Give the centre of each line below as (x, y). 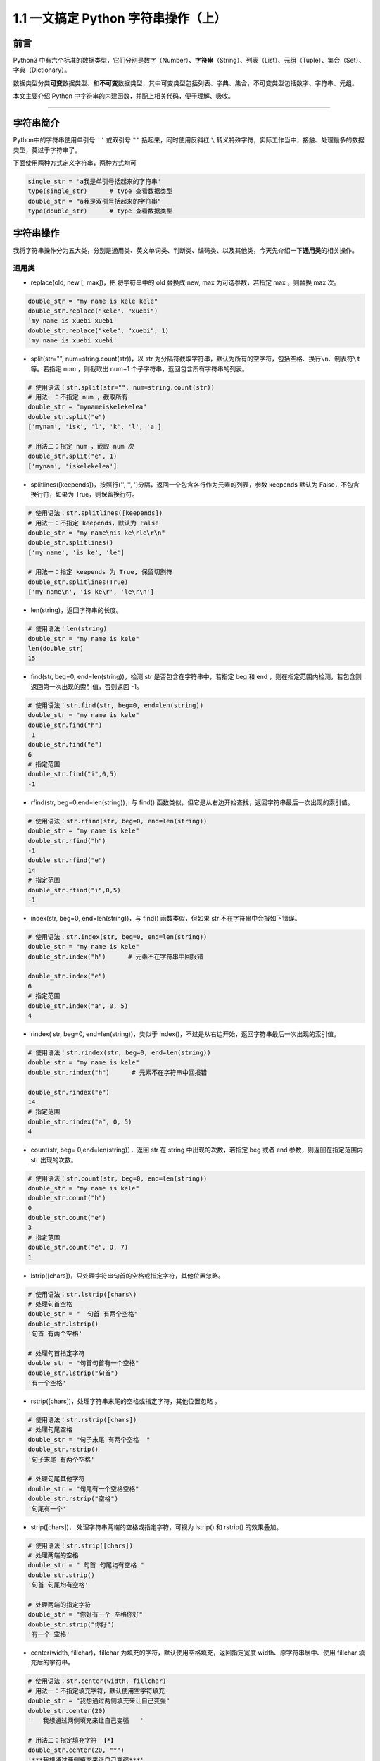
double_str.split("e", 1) (72, 456)
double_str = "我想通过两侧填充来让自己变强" (99, 1701)
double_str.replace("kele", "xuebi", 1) (98, 330)
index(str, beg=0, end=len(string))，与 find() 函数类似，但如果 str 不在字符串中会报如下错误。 (166, 918)
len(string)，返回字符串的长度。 (76, 610)
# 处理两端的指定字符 (59, 1605)
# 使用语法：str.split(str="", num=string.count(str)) (121, 387)
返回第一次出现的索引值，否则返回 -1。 (87, 686)
